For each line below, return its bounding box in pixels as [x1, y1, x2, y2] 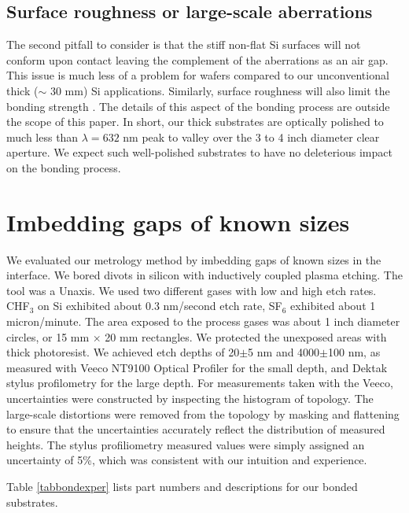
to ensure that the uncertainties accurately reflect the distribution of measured [6, 421, 385, 437]
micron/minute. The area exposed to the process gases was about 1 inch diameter [6, 313, 400, 330]
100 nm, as [328, 344, 381, 360]
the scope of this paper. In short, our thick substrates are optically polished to [6, 113, 384, 130]
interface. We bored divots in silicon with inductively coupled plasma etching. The [6, 267, 403, 283]
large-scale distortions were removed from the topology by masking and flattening [6, 405, 400, 422]
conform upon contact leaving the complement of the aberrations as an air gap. [6, 51, 389, 68]
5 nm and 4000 [248, 344, 320, 360]
